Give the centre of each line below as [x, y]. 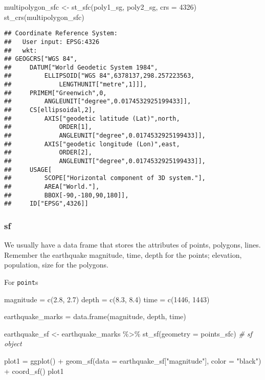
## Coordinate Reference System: [61, 33]
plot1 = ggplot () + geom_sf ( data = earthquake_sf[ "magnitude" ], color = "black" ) [133, 361]
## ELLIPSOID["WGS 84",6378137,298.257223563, [100, 76]
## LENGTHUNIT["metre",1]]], [76, 85]
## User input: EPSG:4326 [52, 42]
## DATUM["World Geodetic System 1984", [81, 67]
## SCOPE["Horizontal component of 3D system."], [105, 178]
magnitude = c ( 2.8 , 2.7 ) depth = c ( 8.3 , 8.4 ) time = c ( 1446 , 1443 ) [107, 299]
